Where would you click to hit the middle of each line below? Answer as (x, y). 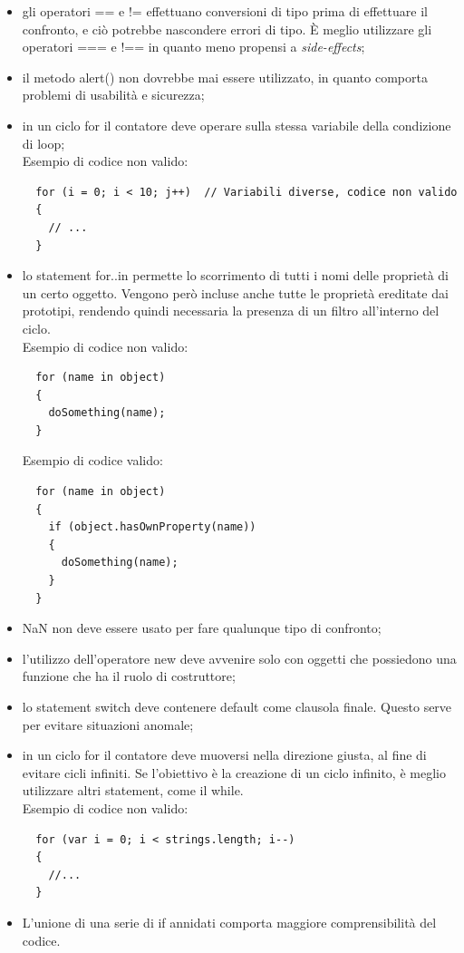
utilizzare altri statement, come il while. (133, 790)
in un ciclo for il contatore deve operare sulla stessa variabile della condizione (237, 125)
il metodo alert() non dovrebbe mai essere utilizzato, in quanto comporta (225, 77)
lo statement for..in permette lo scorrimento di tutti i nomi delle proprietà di (235, 275)
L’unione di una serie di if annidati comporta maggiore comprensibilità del (229, 922)
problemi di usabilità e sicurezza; (113, 95)
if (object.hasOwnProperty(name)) (152, 527)
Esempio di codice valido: (92, 460)
